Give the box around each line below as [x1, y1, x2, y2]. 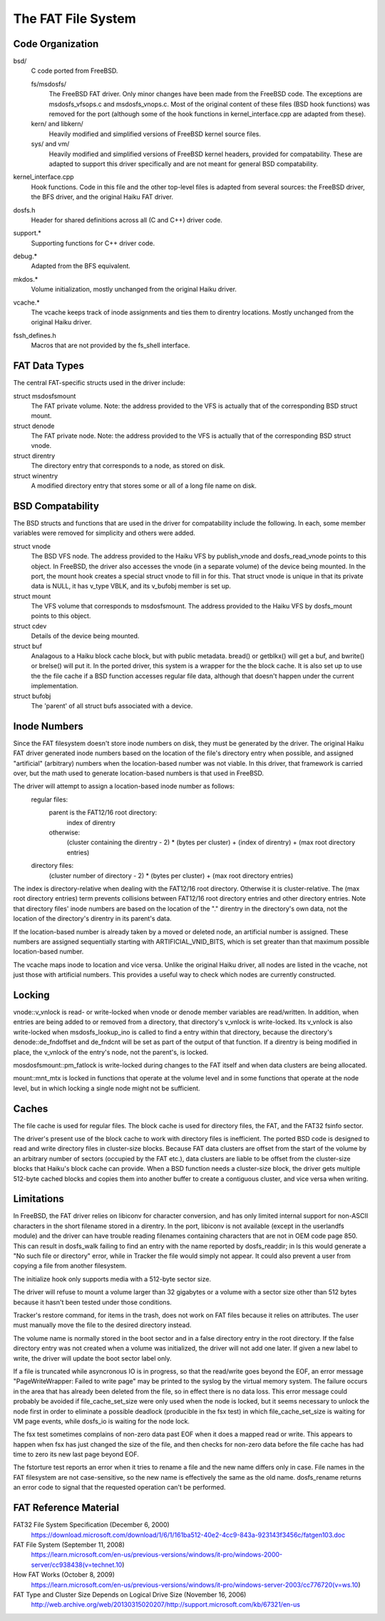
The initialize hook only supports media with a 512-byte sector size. [13, 1274, 212, 1283]
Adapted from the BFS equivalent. [31, 262, 131, 270]
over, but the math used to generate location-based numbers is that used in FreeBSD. [13, 769, 264, 777]
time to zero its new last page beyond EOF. [13, 1450, 139, 1458]
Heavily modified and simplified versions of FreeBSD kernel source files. [48, 129, 262, 138]
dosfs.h [13, 205, 36, 214]
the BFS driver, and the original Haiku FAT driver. [31, 193, 174, 201]
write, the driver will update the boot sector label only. [13, 1354, 172, 1362]
